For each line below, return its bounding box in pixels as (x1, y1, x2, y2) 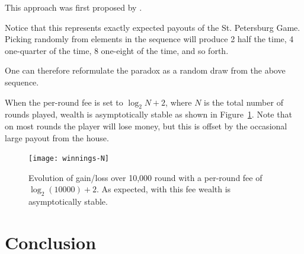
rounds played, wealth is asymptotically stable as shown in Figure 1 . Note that (5, 108, 292, 120)
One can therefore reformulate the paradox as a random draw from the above (5, 64, 286, 77)
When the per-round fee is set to (5, 96, 123, 108)
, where (165, 96, 192, 108)
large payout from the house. (5, 131, 109, 144)
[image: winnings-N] (28, 154, 110, 163)
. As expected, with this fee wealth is (96, 183, 231, 195)
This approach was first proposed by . (5, 1, 142, 13)
